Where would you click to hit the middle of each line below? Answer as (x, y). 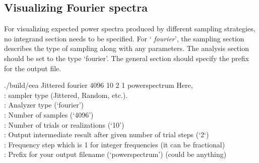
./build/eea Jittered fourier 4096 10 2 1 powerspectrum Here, (99, 85)
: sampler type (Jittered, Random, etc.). (66, 95)
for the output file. (33, 68)
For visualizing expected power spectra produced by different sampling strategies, (130, 29)
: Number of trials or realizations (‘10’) (64, 124)
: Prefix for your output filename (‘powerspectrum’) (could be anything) (115, 154)
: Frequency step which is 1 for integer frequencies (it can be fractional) (115, 144)
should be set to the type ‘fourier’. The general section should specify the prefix (126, 58)
